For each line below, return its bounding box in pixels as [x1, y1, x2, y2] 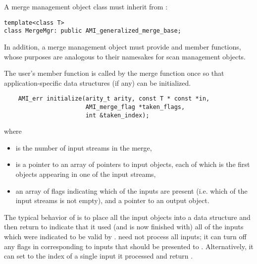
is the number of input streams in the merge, [15, 142, 152, 153]
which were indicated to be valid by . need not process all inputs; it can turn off [4, 231, 247, 241]
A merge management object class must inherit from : [4, 1, 168, 11]
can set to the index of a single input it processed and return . [4, 251, 193, 261]
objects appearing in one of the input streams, [15, 169, 156, 179]
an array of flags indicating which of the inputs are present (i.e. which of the [15, 185, 248, 196]
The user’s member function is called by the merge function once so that [4, 68, 224, 78]
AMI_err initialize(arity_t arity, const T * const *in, [18, 95, 210, 103]
